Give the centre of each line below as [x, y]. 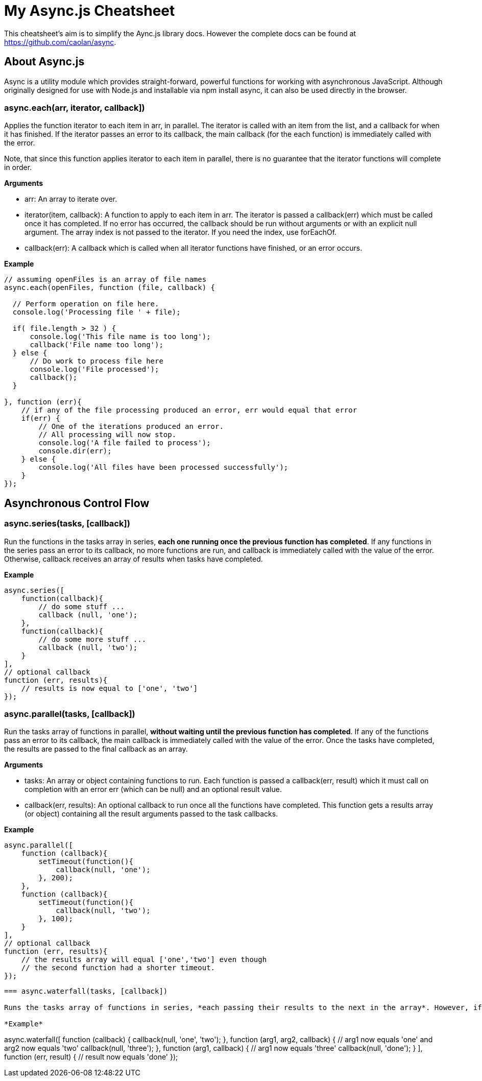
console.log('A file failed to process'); [125, 443]
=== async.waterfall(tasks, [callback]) [86, 991]
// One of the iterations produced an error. [131, 427]
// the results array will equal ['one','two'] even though [144, 960]
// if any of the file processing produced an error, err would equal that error [189, 410]
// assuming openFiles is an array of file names [105, 280]
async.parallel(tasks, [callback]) [70, 714]
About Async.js [44, 62]
